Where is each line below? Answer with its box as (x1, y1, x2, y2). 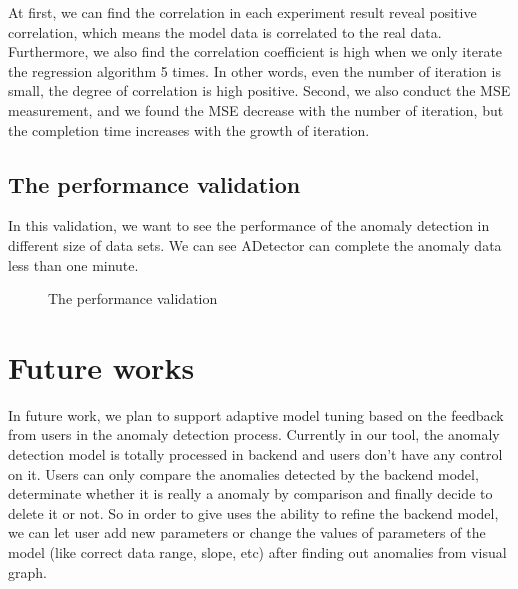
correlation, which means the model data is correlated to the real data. (8, 21, 442, 42)
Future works (8, 346, 195, 387)
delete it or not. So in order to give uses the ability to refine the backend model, (8, 502, 499, 523)
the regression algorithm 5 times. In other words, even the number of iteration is (8, 60, 501, 81)
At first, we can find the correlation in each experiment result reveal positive (8, 2, 477, 22)
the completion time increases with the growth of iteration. (8, 119, 370, 140)
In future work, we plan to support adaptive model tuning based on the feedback (8, 404, 504, 425)
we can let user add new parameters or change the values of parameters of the (8, 522, 486, 543)
